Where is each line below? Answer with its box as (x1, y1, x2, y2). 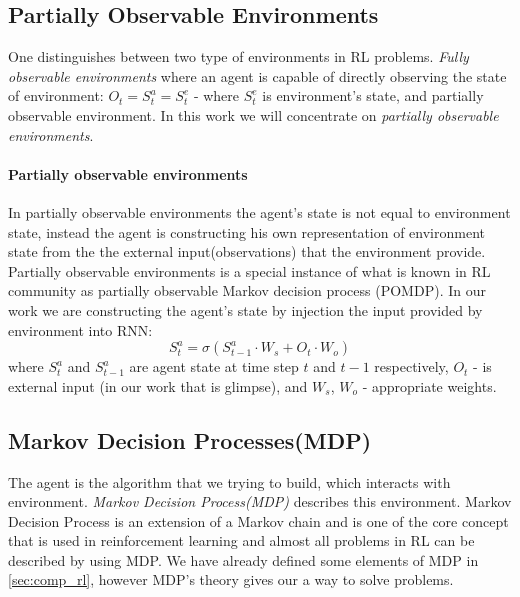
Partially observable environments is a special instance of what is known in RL (8, 260, 491, 281)
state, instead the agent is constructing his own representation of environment (8, 221, 485, 242)
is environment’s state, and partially (262, 85, 484, 106)
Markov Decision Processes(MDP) (8, 424, 372, 455)
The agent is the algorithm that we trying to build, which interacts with (8, 471, 451, 492)
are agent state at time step (129, 356, 299, 377)
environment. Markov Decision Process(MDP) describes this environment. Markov (8, 491, 512, 512)
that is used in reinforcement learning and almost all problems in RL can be (8, 530, 475, 551)
